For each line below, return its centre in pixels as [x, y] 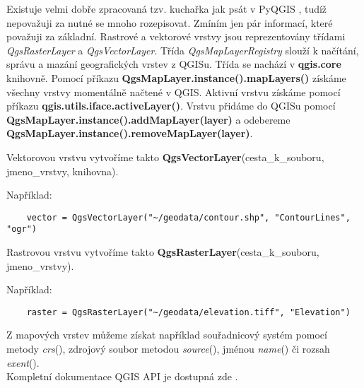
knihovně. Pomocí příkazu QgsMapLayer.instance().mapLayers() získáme [176, 77]
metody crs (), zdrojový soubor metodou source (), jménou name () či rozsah [168, 349]
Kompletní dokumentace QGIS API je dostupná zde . [122, 376]
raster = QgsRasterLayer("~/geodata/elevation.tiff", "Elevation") [188, 312]
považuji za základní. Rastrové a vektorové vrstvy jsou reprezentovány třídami [176, 36]
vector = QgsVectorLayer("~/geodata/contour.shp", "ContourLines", [188, 217]
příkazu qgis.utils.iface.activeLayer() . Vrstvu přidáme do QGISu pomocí [171, 106]
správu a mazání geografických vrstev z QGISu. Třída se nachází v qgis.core [174, 64]
